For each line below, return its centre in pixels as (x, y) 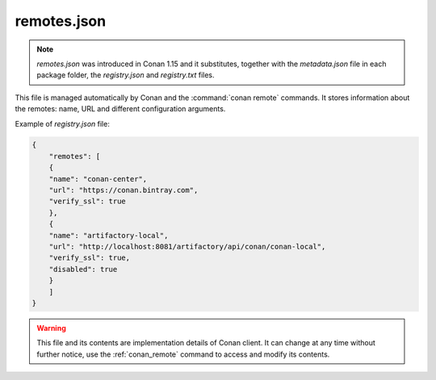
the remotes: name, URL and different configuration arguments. (120, 109)
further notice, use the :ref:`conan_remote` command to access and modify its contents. (183, 354)
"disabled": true (83, 269)
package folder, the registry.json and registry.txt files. (126, 75)
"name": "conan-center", (98, 179)
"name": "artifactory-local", (109, 235)
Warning (51, 328)
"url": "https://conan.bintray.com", (124, 190)
